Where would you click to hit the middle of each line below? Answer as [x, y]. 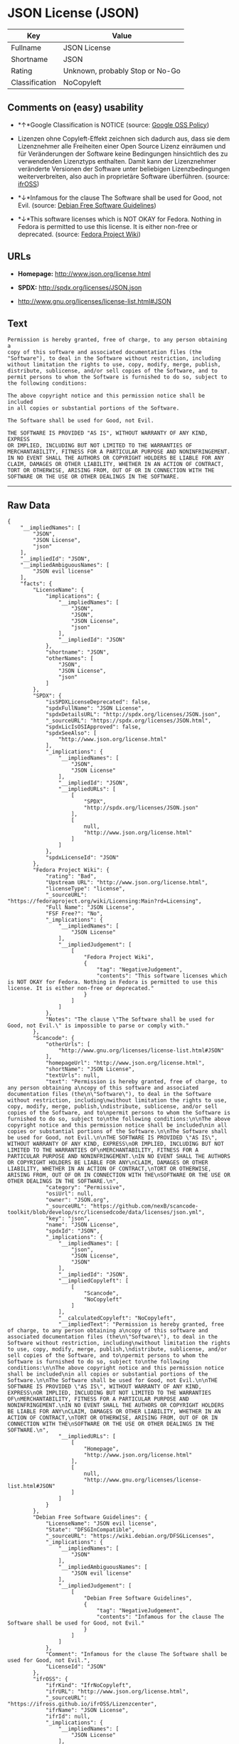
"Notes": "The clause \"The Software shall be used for [130, 1020]
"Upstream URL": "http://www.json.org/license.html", [127, 883]
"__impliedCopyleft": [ [94, 1281]
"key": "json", [68, 1219]
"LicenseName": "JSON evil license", [101, 1524]
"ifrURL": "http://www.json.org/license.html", [117, 1692]
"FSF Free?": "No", [74, 914]
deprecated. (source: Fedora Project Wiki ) [79, 234]
